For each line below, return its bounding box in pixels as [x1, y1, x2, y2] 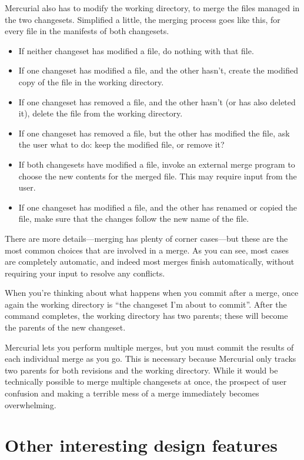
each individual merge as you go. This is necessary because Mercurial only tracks [5, 352, 296, 365]
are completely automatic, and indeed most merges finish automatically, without [5, 255, 295, 268]
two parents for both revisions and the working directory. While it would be [5, 364, 278, 376]
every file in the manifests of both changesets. [5, 25, 169, 37]
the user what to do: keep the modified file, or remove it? [18, 138, 225, 151]
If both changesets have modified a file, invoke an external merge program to [18, 158, 295, 170]
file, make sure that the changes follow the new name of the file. [18, 212, 249, 225]
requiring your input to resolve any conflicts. [5, 266, 165, 279]
